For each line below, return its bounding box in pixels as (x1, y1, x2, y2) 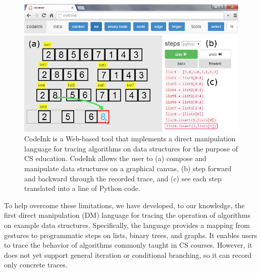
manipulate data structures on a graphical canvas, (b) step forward (24, 163, 232, 174)
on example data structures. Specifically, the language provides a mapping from (4, 220, 250, 230)
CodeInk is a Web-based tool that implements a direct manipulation (24, 133, 236, 144)
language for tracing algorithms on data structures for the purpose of (24, 143, 238, 153)
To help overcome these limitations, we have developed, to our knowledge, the (4, 200, 245, 210)
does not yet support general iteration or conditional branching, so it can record (4, 249, 252, 260)
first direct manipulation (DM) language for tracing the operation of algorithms (4, 210, 250, 220)
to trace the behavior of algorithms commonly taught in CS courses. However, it (4, 240, 252, 250)
